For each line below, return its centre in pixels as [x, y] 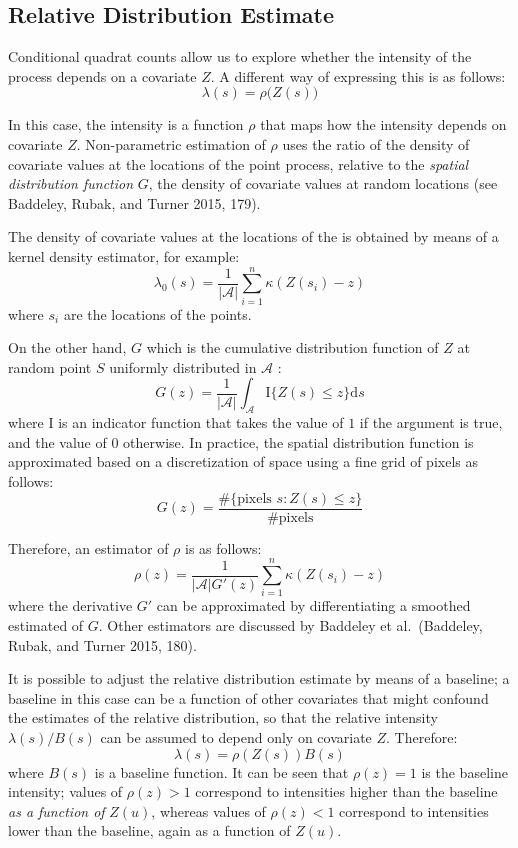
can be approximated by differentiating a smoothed [313, 605]
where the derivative [70, 605]
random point [50, 366]
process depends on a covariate [102, 75]
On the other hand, [67, 347]
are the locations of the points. [157, 313]
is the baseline [464, 771]
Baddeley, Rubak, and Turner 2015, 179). [134, 202]
